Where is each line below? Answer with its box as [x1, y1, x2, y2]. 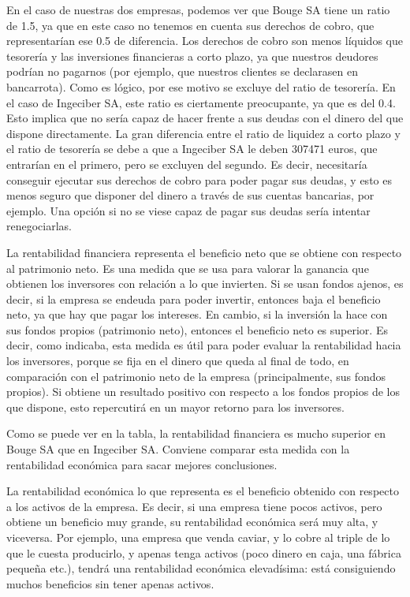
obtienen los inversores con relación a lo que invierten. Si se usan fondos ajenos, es [6, 275, 404, 292]
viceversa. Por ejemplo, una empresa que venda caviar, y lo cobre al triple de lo [6, 529, 390, 545]
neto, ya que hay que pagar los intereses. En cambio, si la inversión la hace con [6, 306, 388, 323]
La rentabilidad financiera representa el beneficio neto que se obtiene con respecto [6, 244, 402, 260]
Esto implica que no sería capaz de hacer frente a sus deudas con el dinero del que [6, 110, 404, 126]
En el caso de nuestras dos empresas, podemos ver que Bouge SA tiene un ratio [6, 2, 390, 17]
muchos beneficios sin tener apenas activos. [6, 575, 214, 591]
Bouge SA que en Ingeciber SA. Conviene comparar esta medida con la [6, 441, 350, 457]
